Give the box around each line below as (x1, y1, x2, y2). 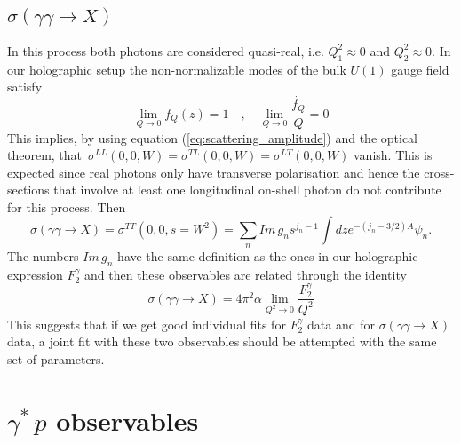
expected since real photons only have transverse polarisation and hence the (7, 163, 420, 181)
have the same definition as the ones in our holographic (117, 246, 418, 265)
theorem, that (7, 146, 83, 164)
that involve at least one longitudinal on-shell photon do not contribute (53, 180, 441, 199)
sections (7, 180, 50, 199)
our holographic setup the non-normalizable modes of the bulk (7, 59, 346, 78)
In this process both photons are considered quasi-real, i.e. (7, 41, 324, 59)
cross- (424, 163, 455, 181)
